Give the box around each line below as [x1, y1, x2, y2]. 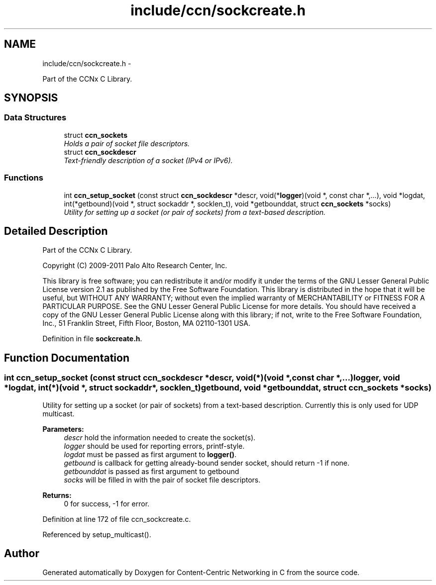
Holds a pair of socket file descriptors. [64, 139, 190, 148]
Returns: [42, 490, 72, 499]
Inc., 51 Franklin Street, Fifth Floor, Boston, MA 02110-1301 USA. [42, 319, 250, 328]
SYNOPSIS [4, 92, 58, 104]
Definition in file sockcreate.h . [42, 334, 142, 343]
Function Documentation [4, 351, 129, 364]
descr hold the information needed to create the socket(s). [64, 433, 256, 442]
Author [4, 547, 39, 560]
